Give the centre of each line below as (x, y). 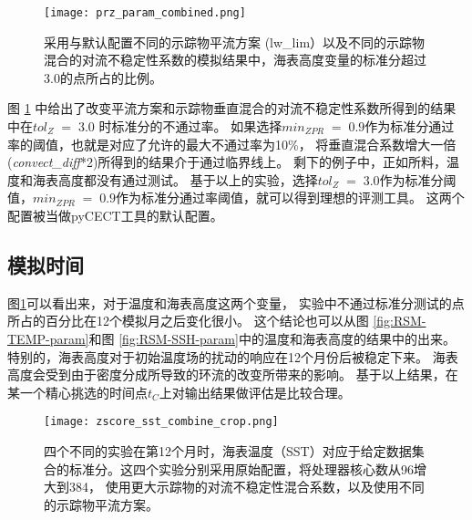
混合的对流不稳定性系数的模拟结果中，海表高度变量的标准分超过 (235, 60)
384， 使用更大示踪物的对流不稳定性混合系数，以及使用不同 (246, 487)
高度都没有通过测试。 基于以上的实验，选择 (188, 179)
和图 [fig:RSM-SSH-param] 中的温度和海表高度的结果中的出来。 (272, 338)
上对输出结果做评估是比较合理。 (255, 392)
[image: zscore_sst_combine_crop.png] (161, 422)
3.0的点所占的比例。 (103, 77)
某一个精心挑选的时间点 (77, 392)
